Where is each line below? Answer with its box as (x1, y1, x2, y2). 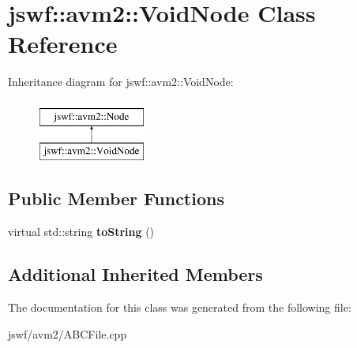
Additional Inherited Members (8, 262, 263, 286)
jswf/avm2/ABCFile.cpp (8, 325, 127, 342)
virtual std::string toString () (8, 223, 155, 240)
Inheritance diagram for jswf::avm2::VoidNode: (8, 73, 234, 90)
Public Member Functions (8, 186, 224, 211)
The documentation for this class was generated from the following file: (8, 299, 351, 316)
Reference (8, 28, 118, 60)
